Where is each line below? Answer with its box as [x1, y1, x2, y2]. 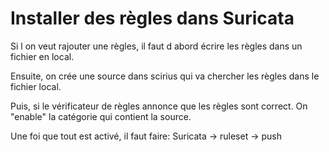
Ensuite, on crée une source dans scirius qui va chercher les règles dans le [10, 70, 320, 82]
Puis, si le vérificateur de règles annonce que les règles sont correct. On [10, 100, 308, 112]
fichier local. [10, 80, 62, 92]
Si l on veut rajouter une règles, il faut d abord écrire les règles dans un [10, 40, 303, 52]
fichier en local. [10, 50, 75, 62]
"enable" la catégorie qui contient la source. [10, 110, 192, 122]
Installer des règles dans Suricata [10, 7, 295, 30]
